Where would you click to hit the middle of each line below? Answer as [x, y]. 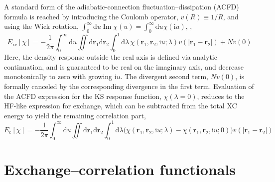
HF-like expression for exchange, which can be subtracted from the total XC [121, 106]
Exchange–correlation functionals [120, 169]
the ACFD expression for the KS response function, [83, 96]
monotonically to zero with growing [58, 76]
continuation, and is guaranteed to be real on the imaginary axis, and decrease [124, 66]
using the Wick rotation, [41, 26]
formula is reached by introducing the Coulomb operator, [91, 16]
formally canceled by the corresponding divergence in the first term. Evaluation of [129, 86]
